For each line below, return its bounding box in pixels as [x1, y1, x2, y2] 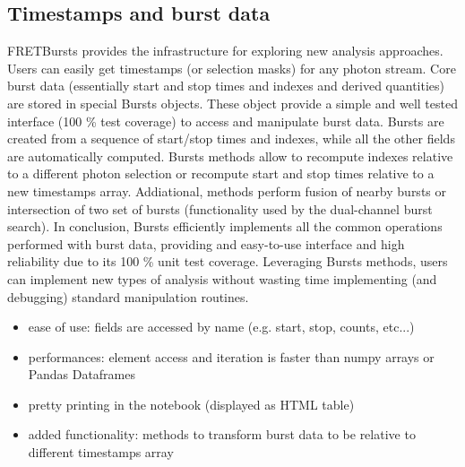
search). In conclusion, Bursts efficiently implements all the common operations [7, 217, 443, 236]
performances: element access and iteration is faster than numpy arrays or [28, 347, 435, 366]
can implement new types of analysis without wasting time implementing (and [7, 269, 437, 288]
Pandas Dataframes [28, 365, 135, 384]
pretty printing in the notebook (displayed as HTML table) [28, 394, 355, 413]
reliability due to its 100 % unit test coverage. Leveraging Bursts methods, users [7, 252, 448, 271]
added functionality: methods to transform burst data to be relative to [28, 425, 416, 444]
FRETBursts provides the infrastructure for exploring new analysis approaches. [7, 41, 443, 60]
